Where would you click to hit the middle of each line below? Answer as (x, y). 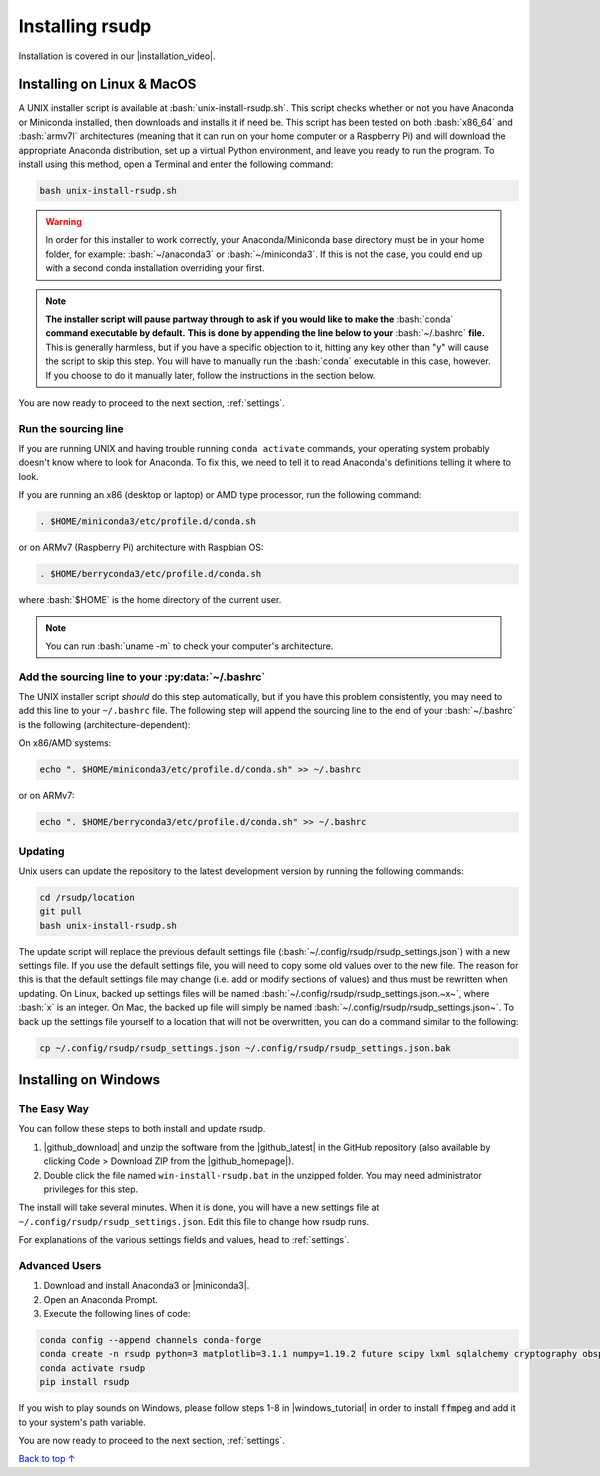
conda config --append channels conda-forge (150, 1340)
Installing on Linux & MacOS (107, 84)
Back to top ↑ (47, 1459)
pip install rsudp (84, 1382)
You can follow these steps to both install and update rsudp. (142, 1129)
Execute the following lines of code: (117, 1314)
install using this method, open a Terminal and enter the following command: (176, 164)
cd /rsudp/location (87, 897)
